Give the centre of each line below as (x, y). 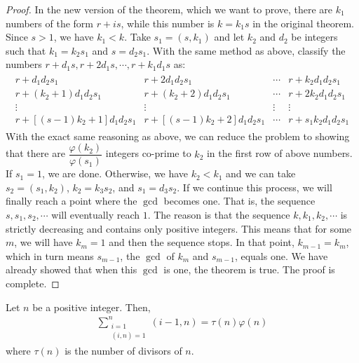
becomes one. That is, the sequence (239, 201)
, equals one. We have (281, 255)
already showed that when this (72, 269)
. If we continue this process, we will (255, 187)
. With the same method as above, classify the (246, 50)
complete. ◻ (33, 283)
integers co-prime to (148, 153)
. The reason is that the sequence (219, 215)
